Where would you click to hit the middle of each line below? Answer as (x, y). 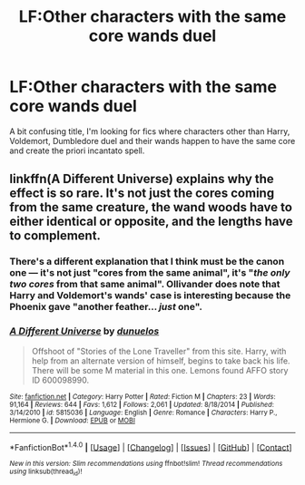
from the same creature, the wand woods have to (151, 207)
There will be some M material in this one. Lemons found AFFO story (160, 370)
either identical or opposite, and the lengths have (151, 222)
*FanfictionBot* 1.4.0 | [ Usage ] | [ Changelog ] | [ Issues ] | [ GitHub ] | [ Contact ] (151, 446)
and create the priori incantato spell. (77, 150)
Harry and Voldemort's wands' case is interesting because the (150, 296)
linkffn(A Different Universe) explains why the (142, 179)
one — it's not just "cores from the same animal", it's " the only (150, 273)
